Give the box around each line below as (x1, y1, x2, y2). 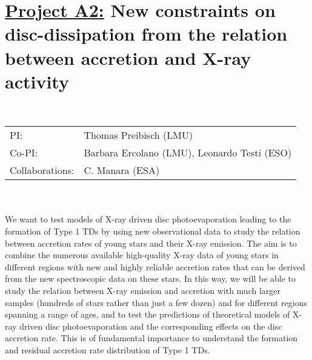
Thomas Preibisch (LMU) (84, 128, 193, 142)
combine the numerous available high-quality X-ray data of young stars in (5, 248, 279, 261)
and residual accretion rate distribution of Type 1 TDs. (5, 344, 210, 356)
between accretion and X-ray (5, 45, 251, 70)
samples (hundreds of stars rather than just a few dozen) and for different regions (5, 296, 307, 308)
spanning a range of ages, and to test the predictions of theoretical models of (5, 308, 290, 321)
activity (5, 68, 69, 93)
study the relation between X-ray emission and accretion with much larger (5, 284, 281, 297)
